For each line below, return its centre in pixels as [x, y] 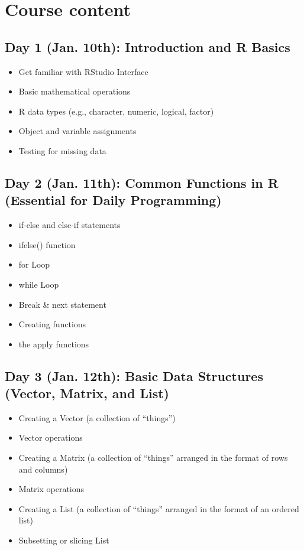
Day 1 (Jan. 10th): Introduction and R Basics [148, 46]
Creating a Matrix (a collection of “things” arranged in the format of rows [153, 458]
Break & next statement [62, 304]
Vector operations [51, 437]
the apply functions [54, 344]
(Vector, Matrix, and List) [87, 393]
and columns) [43, 469]
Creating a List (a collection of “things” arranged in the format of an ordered [159, 508]
